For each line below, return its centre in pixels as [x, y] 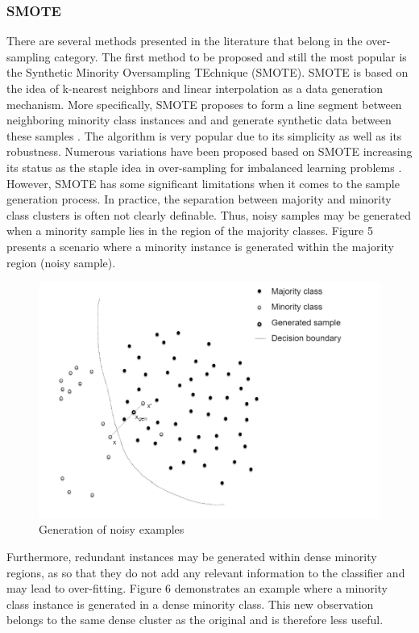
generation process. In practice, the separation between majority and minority [199, 199]
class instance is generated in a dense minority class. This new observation [190, 604]
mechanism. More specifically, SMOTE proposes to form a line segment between [204, 104]
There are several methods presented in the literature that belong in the [185, 41]
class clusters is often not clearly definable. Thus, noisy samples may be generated [209, 214]
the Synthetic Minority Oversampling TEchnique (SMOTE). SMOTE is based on [207, 72]
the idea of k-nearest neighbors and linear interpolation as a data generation [195, 88]
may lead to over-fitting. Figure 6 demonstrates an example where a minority [197, 588]
